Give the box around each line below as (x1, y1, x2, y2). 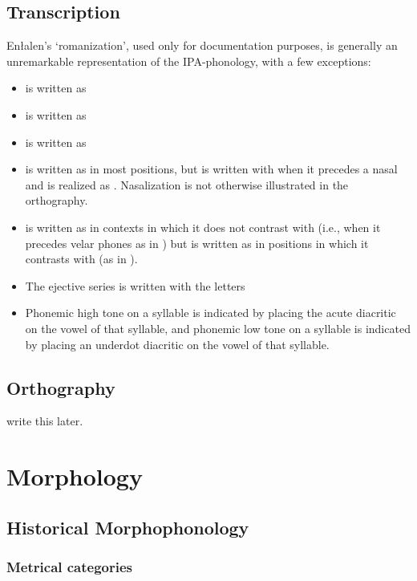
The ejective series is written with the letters (25, 277, 245, 294)
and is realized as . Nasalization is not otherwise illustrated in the (25, 176, 349, 193)
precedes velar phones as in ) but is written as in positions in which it (25, 234, 369, 251)
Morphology (6, 460, 143, 493)
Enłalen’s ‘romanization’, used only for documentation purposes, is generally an (6, 37, 398, 54)
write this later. (6, 412, 83, 429)
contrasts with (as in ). (25, 250, 138, 267)
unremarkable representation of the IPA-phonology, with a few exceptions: (6, 52, 371, 69)
